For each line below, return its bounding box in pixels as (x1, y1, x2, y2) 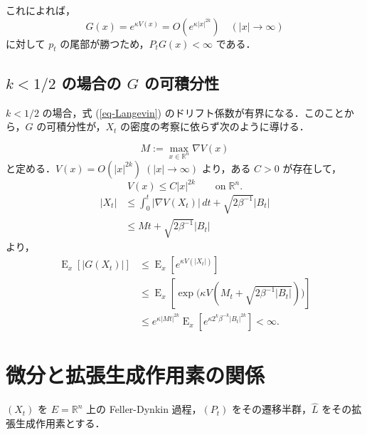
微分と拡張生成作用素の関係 (6, 360, 265, 389)
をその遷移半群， (232, 402, 312, 416)
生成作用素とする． (15, 416, 105, 431)
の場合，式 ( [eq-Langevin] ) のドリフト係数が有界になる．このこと (42, 105, 344, 120)
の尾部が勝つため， (60, 36, 149, 51)
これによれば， (6, 3, 75, 17)
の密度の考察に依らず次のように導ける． (120, 119, 309, 134)
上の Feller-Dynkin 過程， (86, 402, 202, 416)
